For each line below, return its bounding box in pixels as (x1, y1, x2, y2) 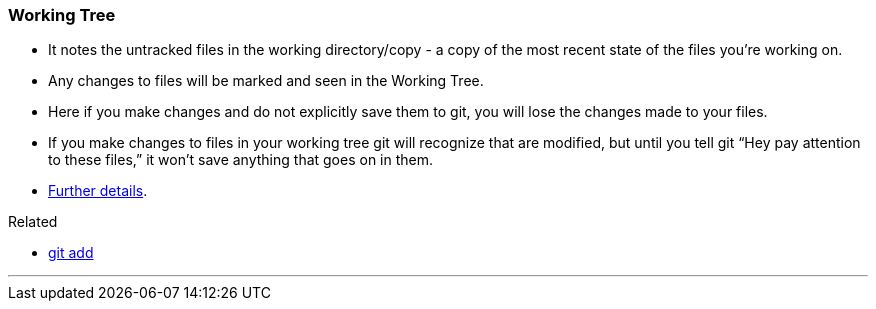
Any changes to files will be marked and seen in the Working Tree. (48, 72, 484, 90)
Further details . (48, 182, 148, 200)
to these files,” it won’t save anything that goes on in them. (48, 151, 434, 169)
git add (48, 244, 94, 262)
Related (8, 213, 58, 231)
